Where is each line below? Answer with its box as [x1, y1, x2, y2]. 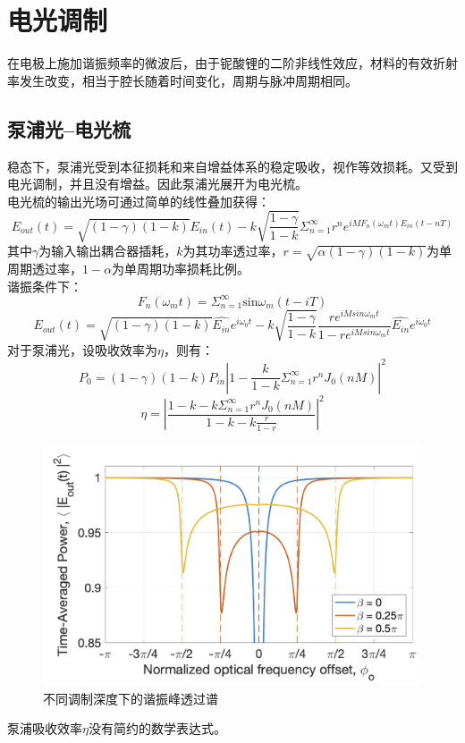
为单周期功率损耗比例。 [112, 259, 250, 278]
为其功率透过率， [182, 241, 283, 260]
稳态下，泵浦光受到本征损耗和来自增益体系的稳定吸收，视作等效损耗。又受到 [7, 156, 458, 175]
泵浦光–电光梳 [7, 114, 131, 142]
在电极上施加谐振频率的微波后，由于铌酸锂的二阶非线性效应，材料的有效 [7, 54, 433, 72]
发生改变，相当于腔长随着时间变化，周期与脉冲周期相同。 [19, 71, 358, 89]
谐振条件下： [7, 276, 82, 295]
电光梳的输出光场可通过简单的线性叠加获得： [7, 191, 270, 210]
